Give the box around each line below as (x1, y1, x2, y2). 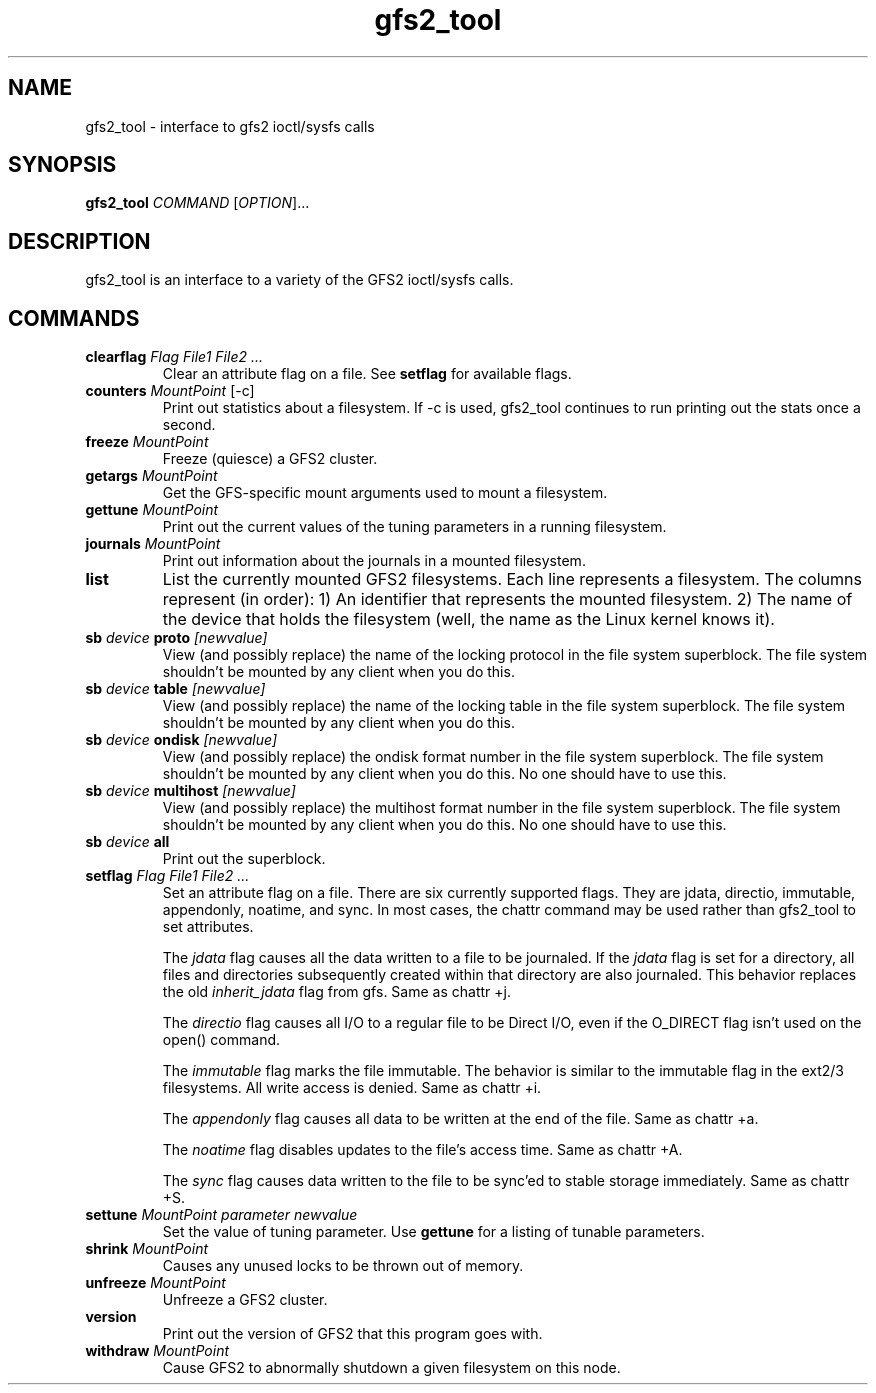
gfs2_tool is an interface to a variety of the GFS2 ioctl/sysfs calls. (85, 271, 514, 289)
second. (162, 416, 216, 434)
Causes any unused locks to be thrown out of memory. (162, 1257, 524, 1275)
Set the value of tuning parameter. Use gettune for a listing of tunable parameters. (162, 1223, 705, 1241)
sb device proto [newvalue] (85, 629, 268, 647)
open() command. (162, 1031, 281, 1049)
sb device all (85, 833, 170, 851)
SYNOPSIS (8, 152, 117, 178)
